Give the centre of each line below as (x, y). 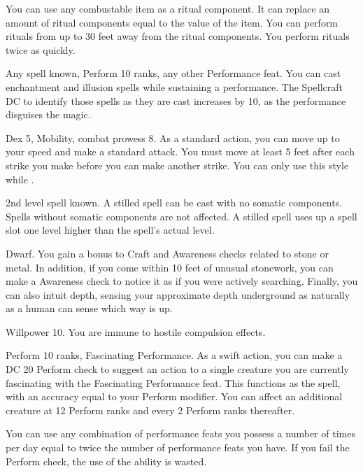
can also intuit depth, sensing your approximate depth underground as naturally (178, 294)
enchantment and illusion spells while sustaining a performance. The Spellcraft (174, 86)
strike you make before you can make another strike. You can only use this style (177, 165)
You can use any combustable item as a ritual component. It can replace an (168, 8)
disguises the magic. (48, 114)
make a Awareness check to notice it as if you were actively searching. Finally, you (182, 281)
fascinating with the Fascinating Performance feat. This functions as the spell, (173, 382)
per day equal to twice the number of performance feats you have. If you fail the (178, 447)
